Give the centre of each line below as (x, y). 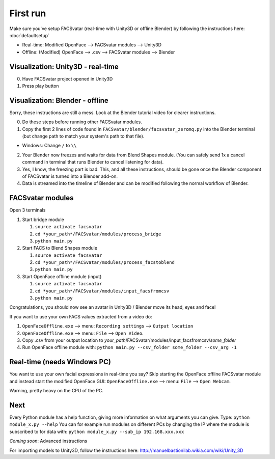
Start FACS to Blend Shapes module (60, 248)
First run (28, 13)
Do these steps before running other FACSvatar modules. (82, 122)
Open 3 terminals (28, 210)
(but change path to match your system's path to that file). (83, 136)
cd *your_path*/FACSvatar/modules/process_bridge (98, 234)
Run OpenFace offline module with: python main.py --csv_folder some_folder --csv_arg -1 (129, 347)
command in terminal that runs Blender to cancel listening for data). (93, 162)
